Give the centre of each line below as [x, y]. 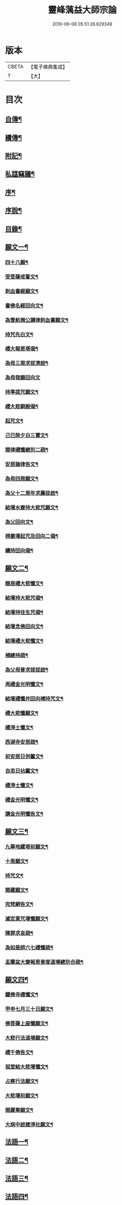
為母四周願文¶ [22, 478]
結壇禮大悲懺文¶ [24, 641]
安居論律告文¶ [22, 464]
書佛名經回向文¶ [24, 305]
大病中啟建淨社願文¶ [29, 1124]
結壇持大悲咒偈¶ [24, 598]
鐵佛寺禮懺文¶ [22, 995]
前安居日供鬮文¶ [24, 756]
